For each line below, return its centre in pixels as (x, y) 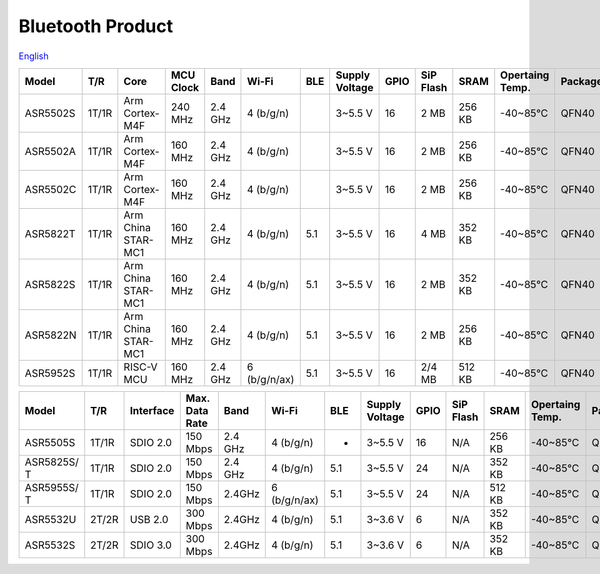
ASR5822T (50, 233)
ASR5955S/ (51, 487)
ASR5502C (50, 189)
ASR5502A (50, 151)
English (33, 56)
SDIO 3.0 (151, 545)
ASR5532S (50, 545)
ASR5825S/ (52, 462)
